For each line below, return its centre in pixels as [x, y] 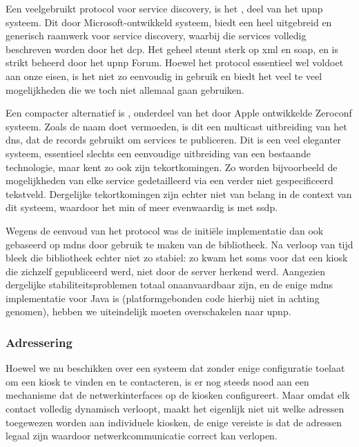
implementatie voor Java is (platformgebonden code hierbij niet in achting [163, 298]
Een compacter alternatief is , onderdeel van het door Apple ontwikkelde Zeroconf [179, 113]
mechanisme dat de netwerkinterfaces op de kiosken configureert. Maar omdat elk [178, 395]
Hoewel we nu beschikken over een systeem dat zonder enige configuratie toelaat [175, 368]
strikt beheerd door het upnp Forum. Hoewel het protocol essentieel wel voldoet [175, 62]
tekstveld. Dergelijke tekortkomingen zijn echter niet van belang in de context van [179, 193]
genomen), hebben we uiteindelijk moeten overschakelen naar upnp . [148, 311]
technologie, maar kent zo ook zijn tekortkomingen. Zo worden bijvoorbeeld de [172, 167]
